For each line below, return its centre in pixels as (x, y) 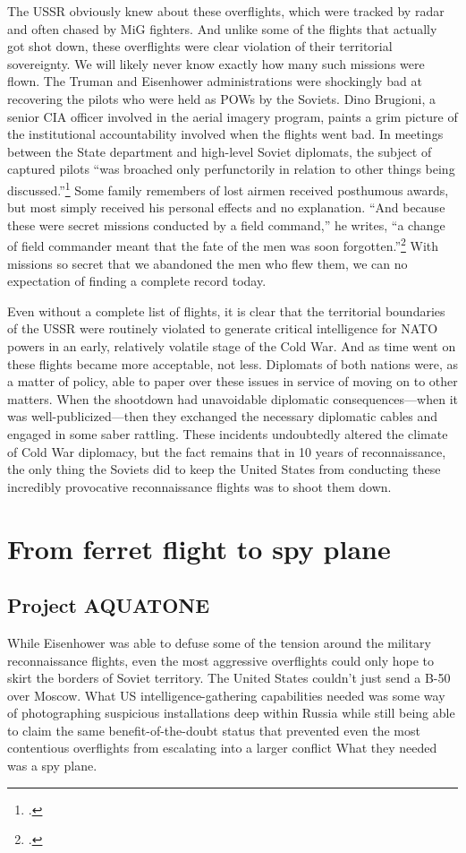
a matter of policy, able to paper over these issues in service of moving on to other (233, 381)
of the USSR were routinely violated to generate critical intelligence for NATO (223, 328)
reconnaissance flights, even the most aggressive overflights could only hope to (221, 660)
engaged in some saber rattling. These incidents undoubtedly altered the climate (228, 433)
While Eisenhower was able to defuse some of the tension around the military (219, 642)
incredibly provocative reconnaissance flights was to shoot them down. (199, 486)
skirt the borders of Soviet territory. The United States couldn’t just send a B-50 (229, 678)
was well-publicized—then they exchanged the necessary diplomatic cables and (222, 416)
